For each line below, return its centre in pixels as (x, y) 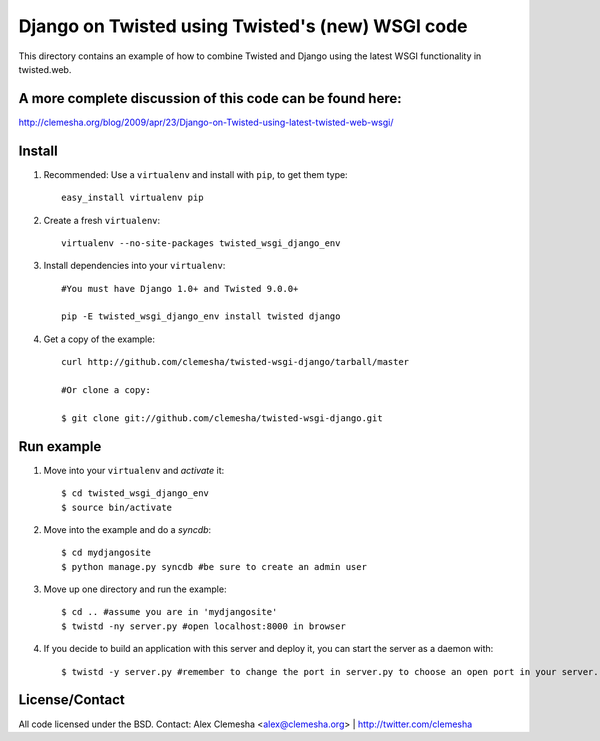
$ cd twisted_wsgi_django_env (135, 493)
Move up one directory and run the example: (135, 589)
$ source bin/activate (117, 507)
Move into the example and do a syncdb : (127, 529)
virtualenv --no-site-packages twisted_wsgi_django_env (201, 243)
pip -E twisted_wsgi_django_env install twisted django (201, 316)
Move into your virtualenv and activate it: (134, 470)
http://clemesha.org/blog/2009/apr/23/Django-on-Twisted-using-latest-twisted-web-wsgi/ (206, 122)
